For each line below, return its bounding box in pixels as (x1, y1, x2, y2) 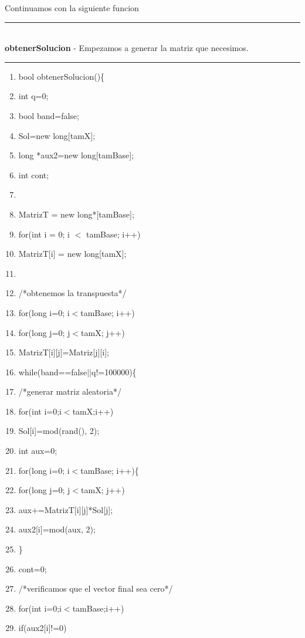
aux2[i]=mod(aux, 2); (18, 523, 96, 535)
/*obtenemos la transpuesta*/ (18, 287, 127, 299)
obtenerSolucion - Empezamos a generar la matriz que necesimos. (5, 42, 249, 54)
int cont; (18, 168, 49, 181)
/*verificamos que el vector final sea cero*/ (18, 582, 173, 595)
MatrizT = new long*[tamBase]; (18, 208, 134, 220)
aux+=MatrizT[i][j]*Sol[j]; (18, 503, 113, 515)
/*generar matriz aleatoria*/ (18, 385, 121, 398)
